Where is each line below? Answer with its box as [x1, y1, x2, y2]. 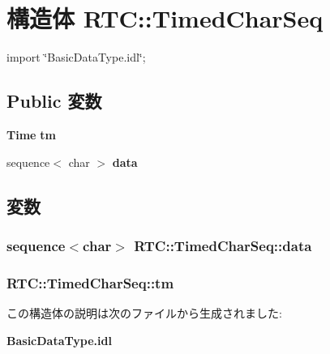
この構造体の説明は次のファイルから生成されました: [6, 304, 282, 321]
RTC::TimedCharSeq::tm [6, 272, 174, 292]
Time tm [6, 126, 56, 143]
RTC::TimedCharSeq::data [134, 235, 312, 255]
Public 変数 [6, 88, 102, 113]
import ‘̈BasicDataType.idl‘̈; [6, 49, 146, 66]
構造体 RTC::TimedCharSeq [6, 2, 324, 35]
